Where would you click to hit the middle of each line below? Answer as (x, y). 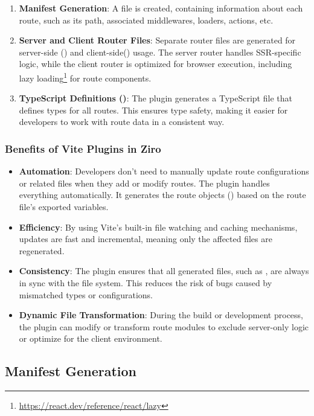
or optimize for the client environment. (91, 338)
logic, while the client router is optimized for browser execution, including (155, 64)
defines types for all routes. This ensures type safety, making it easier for (153, 110)
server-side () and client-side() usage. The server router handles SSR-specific (160, 52)
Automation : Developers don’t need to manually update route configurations (164, 171)
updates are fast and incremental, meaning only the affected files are (146, 239)
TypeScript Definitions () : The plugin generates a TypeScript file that (155, 98)
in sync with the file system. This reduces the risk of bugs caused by (146, 282)
